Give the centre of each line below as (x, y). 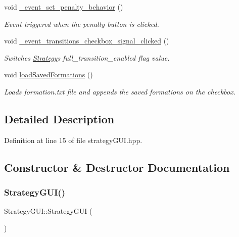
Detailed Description (59, 118)
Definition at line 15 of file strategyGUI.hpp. (73, 140)
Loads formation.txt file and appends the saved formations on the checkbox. (120, 91)
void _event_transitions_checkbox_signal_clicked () (87, 41)
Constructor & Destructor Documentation (117, 167)
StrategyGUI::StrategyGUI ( (48, 211)
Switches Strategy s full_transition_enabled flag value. (87, 57)
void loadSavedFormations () (49, 75)
